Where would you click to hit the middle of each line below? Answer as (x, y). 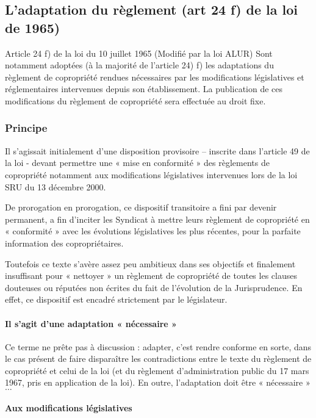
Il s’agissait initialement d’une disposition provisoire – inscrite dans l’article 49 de (157, 150)
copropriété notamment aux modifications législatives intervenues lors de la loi (151, 174)
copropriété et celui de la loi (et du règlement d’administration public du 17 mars (157, 370)
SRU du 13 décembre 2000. (56, 186)
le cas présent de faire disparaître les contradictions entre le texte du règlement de (158, 359)
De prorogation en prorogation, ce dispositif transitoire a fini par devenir (141, 207)
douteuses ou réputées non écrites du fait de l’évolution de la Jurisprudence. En (154, 287)
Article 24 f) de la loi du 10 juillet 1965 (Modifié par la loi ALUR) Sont (139, 53)
